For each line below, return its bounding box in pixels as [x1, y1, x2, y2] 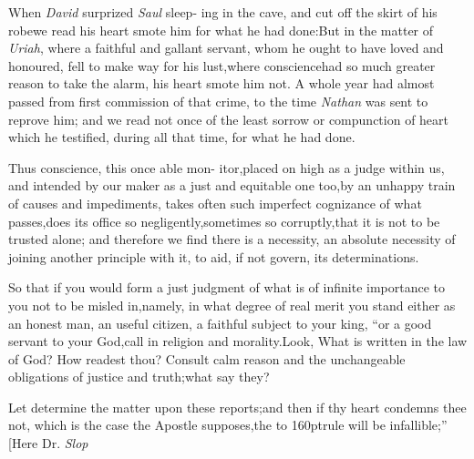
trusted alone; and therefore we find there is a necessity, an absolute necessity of [8, 229, 456, 249]
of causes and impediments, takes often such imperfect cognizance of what [8, 193, 422, 212]
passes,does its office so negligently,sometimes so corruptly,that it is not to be [8, 211, 440, 230]
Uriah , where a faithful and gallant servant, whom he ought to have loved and [8, 38, 444, 57]
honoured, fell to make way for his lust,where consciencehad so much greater [8, 56, 436, 75]
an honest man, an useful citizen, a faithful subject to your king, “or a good [8, 313, 432, 332]
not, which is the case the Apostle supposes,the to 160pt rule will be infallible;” [8, 415, 448, 434]
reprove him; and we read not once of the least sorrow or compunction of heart [8, 109, 449, 128]
